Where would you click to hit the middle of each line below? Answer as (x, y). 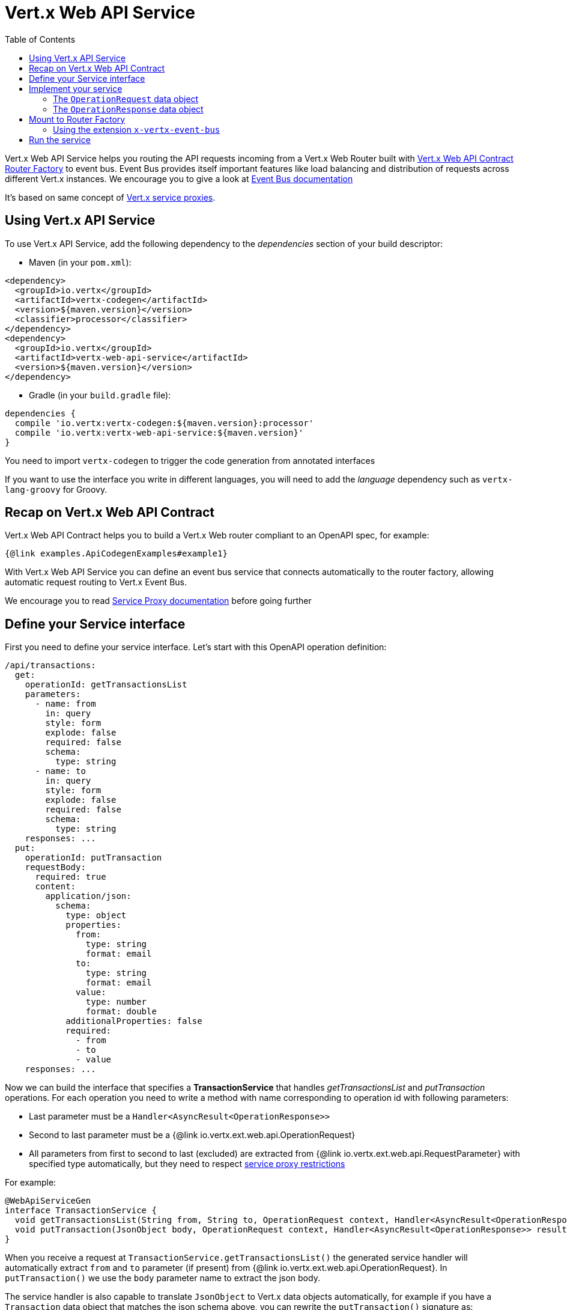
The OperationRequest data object (126, 99)
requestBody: (55, 867)
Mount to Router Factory (77, 119)
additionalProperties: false (134, 1021)
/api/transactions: (50, 666)
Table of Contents (40, 39)
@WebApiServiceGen (48, 1201)
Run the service (60, 139)
